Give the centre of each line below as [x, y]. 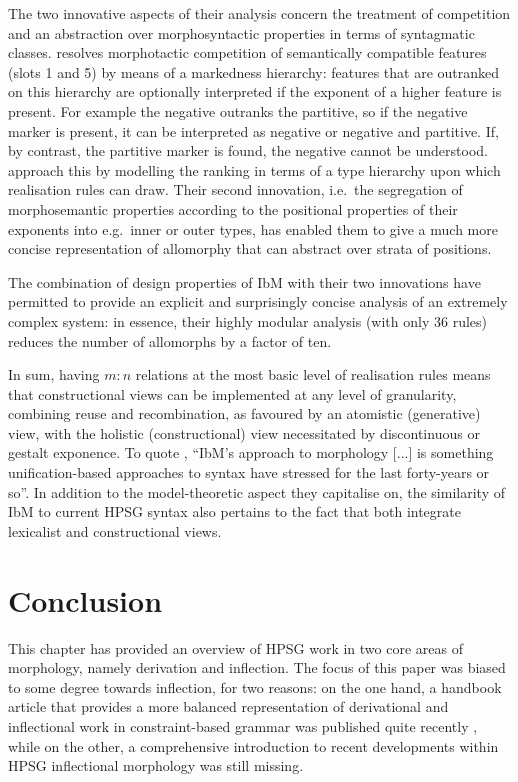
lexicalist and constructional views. [115, 530]
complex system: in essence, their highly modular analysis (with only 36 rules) [247, 320]
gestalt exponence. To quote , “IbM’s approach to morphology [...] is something [251, 452]
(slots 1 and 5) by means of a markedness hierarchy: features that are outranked [254, 71]
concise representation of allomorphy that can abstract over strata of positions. [250, 248]
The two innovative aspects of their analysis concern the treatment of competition [259, 13]
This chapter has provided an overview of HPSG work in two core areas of [235, 647]
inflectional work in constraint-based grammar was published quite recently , [243, 725]
